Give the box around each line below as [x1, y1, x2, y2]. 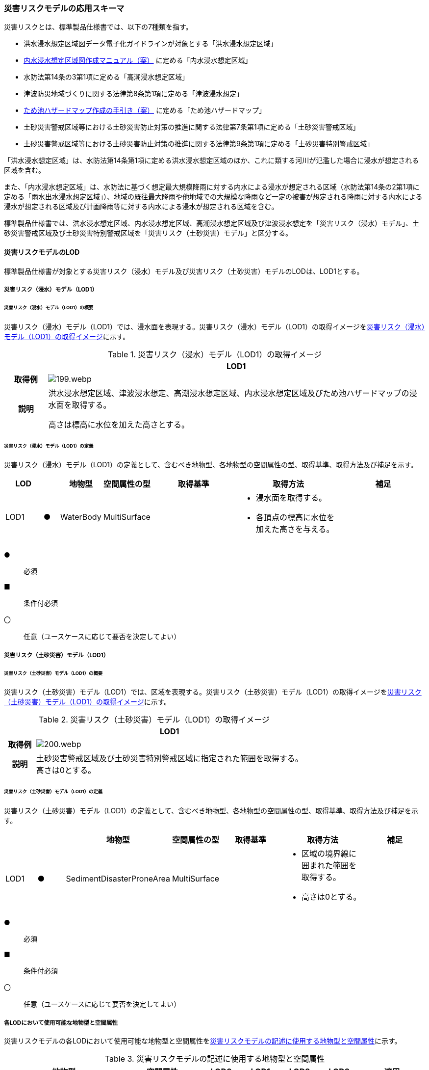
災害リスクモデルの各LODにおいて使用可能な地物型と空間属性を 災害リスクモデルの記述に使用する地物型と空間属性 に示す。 [4, 1036, 402, 1045]
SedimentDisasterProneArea [66, 874, 170, 884]
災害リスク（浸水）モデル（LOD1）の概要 [4, 304, 94, 310]
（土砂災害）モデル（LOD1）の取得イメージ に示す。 [4, 697, 171, 706]
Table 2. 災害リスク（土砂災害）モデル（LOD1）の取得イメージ [38, 715, 270, 725]
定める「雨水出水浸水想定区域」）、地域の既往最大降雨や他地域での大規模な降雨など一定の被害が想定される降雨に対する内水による [4, 192, 423, 201]
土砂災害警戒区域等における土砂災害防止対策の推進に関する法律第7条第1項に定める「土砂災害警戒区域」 [24, 123, 360, 132]
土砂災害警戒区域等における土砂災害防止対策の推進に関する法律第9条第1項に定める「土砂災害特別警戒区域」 [24, 139, 374, 148]
